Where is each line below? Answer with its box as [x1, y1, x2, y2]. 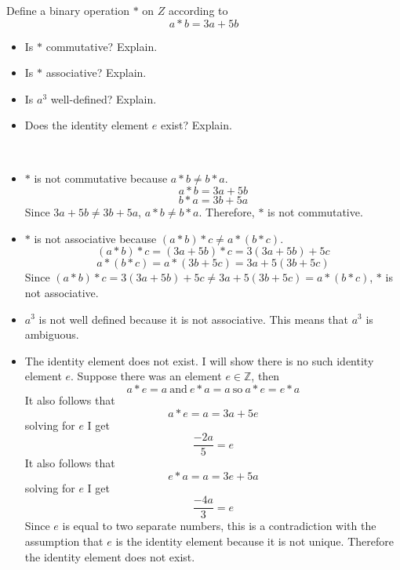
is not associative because [34, 230, 157, 246]
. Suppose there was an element [71, 368, 222, 384]
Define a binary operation [6, 2, 130, 18]
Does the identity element [24, 117, 149, 133]
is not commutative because [34, 169, 168, 186]
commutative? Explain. [45, 38, 158, 54]
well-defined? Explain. [50, 90, 157, 107]
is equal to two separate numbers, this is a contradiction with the [62, 517, 376, 534]
